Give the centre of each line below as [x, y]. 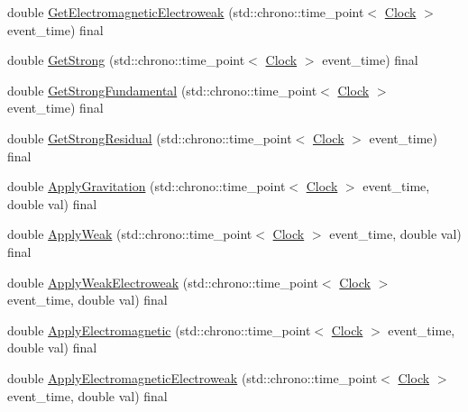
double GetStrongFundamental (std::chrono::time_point [162, 90]
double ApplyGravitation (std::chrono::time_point [147, 186]
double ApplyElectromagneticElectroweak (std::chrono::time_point [193, 377]
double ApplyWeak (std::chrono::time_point [130, 234]
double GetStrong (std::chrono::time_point [126, 60]
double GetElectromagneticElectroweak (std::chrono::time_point [186, 12]
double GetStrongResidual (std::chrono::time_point [150, 137]
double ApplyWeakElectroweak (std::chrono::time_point [163, 282]
